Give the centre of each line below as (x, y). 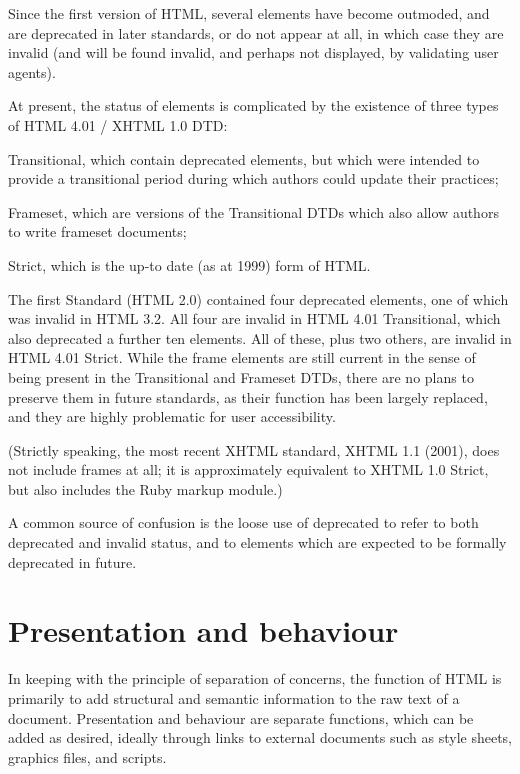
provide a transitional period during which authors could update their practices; (253, 178)
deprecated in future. (72, 561)
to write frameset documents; (97, 231)
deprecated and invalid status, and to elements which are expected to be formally (257, 542)
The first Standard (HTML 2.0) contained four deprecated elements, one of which (258, 298)
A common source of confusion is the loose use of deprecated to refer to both (243, 522)
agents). (32, 71)
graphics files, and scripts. (87, 756)
